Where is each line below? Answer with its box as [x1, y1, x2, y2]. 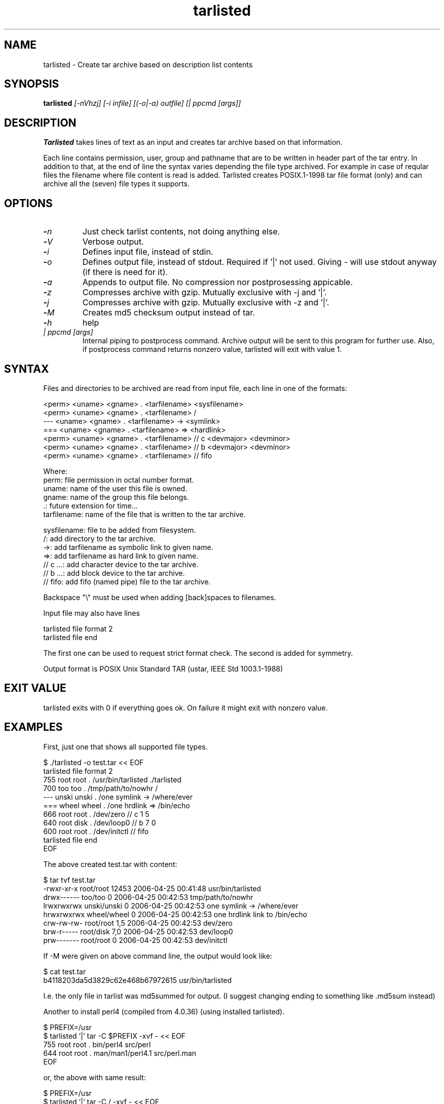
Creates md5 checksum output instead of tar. [82, 307, 255, 318]
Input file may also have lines [43, 608, 140, 617]
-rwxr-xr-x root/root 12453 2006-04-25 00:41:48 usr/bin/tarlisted [43, 884, 261, 893]
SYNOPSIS [4, 77, 59, 91]
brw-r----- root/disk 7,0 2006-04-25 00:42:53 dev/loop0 [43, 927, 233, 936]
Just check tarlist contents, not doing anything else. [82, 226, 280, 237]
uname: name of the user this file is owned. [43, 484, 188, 493]
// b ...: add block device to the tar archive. [43, 568, 185, 577]
